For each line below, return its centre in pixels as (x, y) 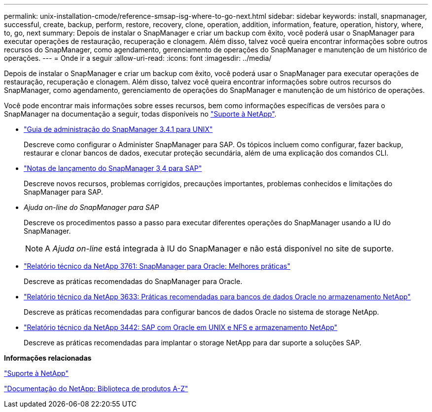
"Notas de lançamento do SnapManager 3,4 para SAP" (113, 168)
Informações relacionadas (48, 358)
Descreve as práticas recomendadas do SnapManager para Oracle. (133, 281)
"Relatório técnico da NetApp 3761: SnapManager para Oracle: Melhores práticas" (157, 266)
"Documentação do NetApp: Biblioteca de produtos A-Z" (96, 389)
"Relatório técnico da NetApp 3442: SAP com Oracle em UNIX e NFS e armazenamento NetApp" (181, 327)
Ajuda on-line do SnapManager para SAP (91, 207)
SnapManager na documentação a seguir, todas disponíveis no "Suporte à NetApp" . (140, 114)
